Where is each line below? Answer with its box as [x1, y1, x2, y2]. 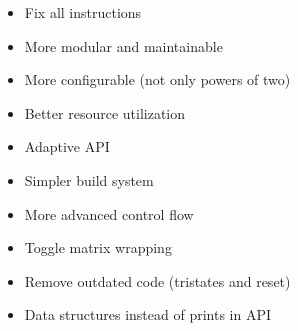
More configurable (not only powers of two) [24, 69, 291, 90]
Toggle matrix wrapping [24, 237, 172, 258]
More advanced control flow [24, 203, 194, 224]
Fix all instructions [24, 2, 142, 22]
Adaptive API [24, 136, 110, 157]
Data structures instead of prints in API [24, 304, 272, 325]
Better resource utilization [24, 102, 186, 123]
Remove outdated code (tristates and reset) [24, 270, 291, 291]
